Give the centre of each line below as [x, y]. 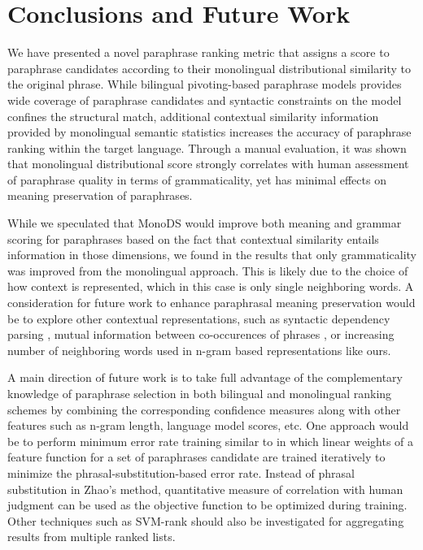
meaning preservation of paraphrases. [100, 195]
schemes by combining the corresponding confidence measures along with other [204, 409]
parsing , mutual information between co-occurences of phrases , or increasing [201, 334]
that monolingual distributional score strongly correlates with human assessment [208, 164]
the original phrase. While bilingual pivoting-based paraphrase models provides [205, 84]
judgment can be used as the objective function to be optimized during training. [207, 505]
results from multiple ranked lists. [92, 537]
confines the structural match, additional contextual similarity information [193, 116]
